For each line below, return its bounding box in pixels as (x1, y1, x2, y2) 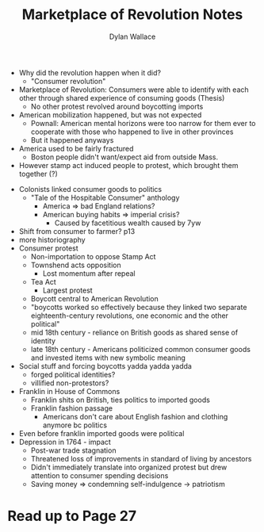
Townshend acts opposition (30, 260, 121, 270)
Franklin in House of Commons (18, 386, 121, 396)
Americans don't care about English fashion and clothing (42, 411, 228, 421)
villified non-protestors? (30, 378, 109, 388)
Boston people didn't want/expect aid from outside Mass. (30, 152, 219, 162)
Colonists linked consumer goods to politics (18, 184, 163, 193)
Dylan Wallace (109, 32, 156, 41)
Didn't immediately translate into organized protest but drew (30, 462, 228, 472)
